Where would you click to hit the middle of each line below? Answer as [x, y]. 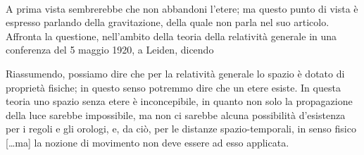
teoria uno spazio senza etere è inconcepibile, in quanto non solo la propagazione [179, 101]
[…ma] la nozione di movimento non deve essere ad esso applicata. [148, 142]
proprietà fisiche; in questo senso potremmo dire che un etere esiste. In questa [173, 87]
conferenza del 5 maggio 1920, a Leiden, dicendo [110, 50]
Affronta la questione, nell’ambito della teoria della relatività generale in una [171, 36]
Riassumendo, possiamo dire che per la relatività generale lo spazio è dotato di [175, 73]
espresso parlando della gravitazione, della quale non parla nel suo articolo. [168, 22]
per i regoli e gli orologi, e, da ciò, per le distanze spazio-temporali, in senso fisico [181, 129]
